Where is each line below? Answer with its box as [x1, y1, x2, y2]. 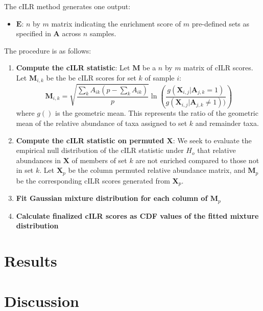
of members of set [71, 154, 127, 165]
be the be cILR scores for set [46, 72, 136, 83]
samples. [89, 28, 116, 39]
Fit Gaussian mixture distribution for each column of [16, 193, 208, 203]
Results [4, 250, 57, 271]
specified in [16, 28, 51, 39]
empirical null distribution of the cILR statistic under [16, 145, 184, 155]
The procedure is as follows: [4, 45, 91, 56]
